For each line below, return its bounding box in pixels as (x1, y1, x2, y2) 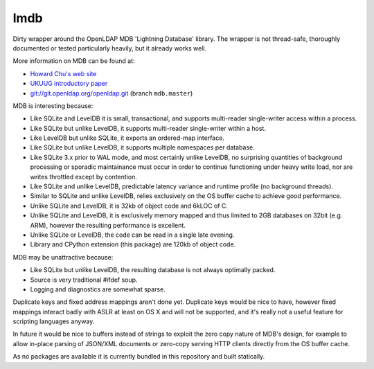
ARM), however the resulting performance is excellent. (30, 221, 186, 229)
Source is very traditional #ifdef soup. (30, 276, 138, 284)
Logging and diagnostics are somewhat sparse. (30, 285, 166, 294)
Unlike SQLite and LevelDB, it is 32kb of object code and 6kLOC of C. (30, 201, 229, 210)
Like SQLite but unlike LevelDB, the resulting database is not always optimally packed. (30, 266, 276, 274)
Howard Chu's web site (30, 69, 97, 78)
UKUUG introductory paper (30, 80, 108, 88)
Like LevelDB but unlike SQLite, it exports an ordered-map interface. (30, 134, 225, 142)
